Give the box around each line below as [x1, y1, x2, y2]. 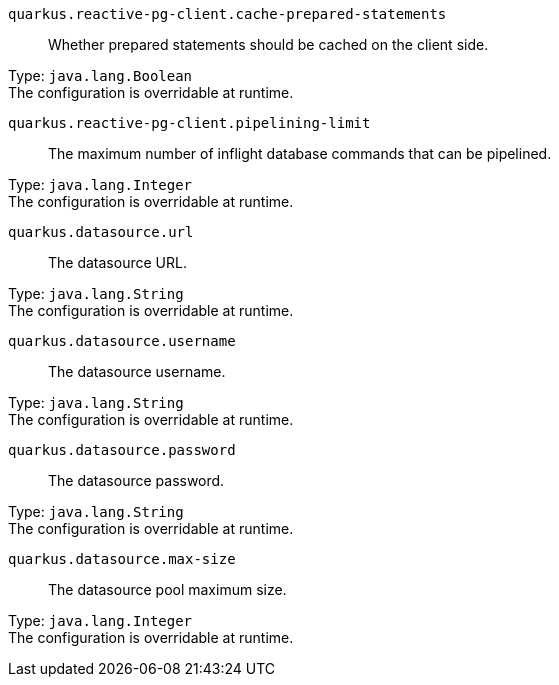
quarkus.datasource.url [8, 224, 194, 240]
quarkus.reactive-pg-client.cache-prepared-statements [8, 6, 447, 22]
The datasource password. [48, 472, 225, 489]
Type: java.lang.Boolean [8, 67, 193, 84]
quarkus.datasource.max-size [8, 551, 236, 567]
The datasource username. [48, 363, 226, 380]
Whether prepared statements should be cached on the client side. [48, 36, 489, 53]
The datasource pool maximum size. [48, 581, 287, 598]
